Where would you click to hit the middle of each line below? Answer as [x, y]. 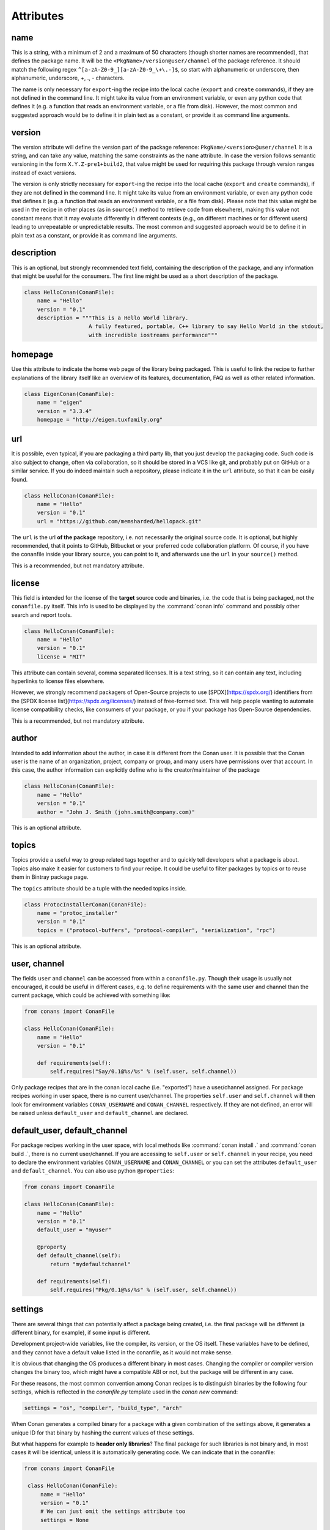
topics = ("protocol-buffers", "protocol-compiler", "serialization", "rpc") [156, 930]
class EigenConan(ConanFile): [69, 394]
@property [52, 1247]
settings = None [64, 1520]
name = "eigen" [60, 403]
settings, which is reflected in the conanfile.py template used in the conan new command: [125, 1392]
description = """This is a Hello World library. [113, 318]
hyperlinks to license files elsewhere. [58, 681]
